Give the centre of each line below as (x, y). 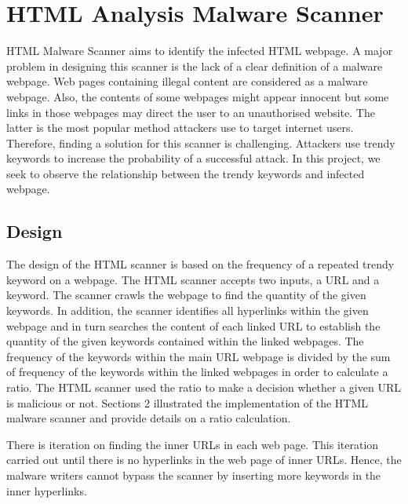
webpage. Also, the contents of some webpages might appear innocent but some (198, 96)
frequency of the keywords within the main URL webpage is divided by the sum (199, 356)
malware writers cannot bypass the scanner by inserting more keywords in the (194, 475)
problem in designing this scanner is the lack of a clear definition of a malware (195, 66)
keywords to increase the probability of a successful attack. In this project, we (193, 158)
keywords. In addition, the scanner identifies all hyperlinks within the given (188, 310)
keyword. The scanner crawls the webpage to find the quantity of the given (186, 295)
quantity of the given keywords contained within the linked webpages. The (185, 341)
